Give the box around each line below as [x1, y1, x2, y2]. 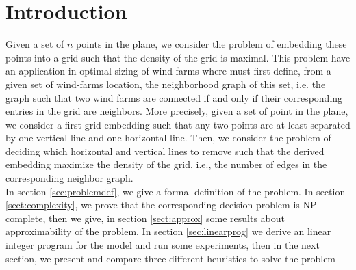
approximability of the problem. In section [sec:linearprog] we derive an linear [5, 224, 331, 239]
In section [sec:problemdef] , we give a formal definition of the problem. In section [5, 184, 346, 198]
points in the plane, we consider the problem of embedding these [76, 37, 347, 51]
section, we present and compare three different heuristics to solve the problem [5, 251, 336, 265]
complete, [5, 211, 46, 225]
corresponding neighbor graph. [5, 171, 133, 185]
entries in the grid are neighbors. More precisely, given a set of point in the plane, [5, 104, 348, 118]
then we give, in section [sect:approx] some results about [48, 211, 285, 225]
